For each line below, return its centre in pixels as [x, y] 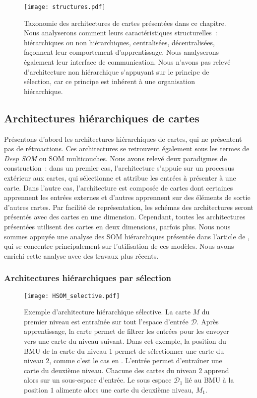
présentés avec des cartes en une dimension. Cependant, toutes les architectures [125, 217]
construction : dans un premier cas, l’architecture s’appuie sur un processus [119, 168]
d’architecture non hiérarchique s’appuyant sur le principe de [117, 71]
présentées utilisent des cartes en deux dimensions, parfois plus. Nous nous [117, 226]
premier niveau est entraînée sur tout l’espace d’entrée [106, 321]
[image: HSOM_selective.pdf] [72, 296]
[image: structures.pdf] [65, 7]
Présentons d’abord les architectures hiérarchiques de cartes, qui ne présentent [123, 139]
